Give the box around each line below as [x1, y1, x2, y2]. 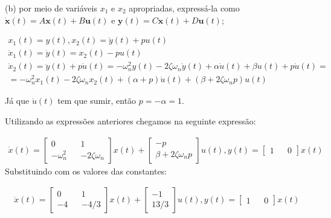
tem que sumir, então [57, 94, 137, 107]
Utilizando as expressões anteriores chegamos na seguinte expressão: [5, 115, 256, 127]
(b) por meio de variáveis [5, 2, 97, 14]
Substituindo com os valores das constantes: [5, 164, 167, 177]
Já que [5, 94, 30, 107]
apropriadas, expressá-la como [129, 2, 240, 14]
